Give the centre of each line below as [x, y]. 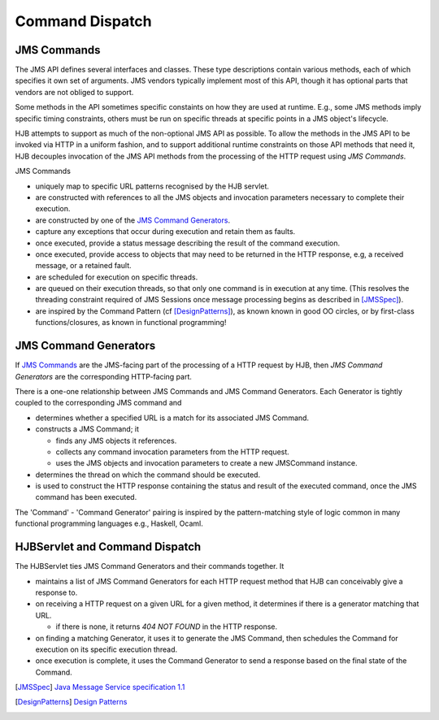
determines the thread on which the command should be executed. [148, 475]
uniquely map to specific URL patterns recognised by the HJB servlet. [152, 186]
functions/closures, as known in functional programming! [131, 323]
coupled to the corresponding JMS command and [98, 403]
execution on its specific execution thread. [106, 649]
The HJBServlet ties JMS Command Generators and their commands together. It [150, 566]
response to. [57, 592]
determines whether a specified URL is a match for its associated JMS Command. [172, 418]
